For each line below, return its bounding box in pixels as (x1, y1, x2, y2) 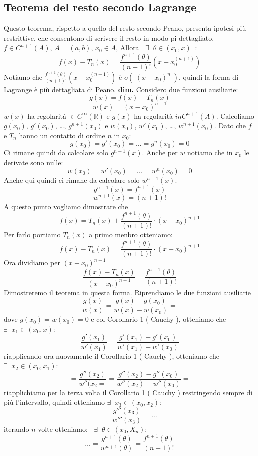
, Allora (116, 42, 139, 53)
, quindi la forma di (178, 71, 239, 82)
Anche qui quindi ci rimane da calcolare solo (4, 174, 140, 185)
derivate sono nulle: (4, 157, 63, 168)
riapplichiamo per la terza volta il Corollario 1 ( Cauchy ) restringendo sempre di (4, 387, 253, 397)
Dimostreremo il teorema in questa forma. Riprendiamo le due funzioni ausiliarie (4, 287, 251, 297)
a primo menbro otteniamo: (89, 229, 173, 239)
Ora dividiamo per (4, 257, 60, 268)
